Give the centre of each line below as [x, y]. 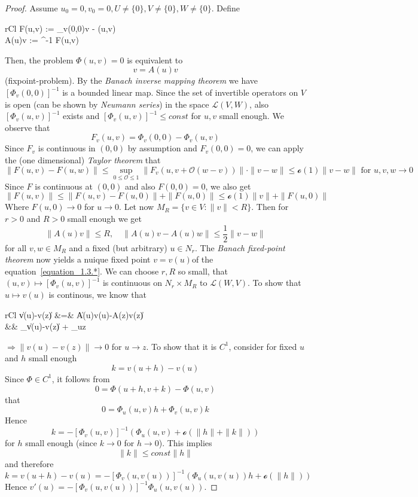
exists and [81, 116]
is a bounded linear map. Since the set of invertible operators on [180, 92]
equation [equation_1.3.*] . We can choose [82, 271]
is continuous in [67, 148]
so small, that [203, 271]
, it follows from [81, 378]
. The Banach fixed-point [240, 247]
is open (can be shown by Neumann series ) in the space [107, 104]
